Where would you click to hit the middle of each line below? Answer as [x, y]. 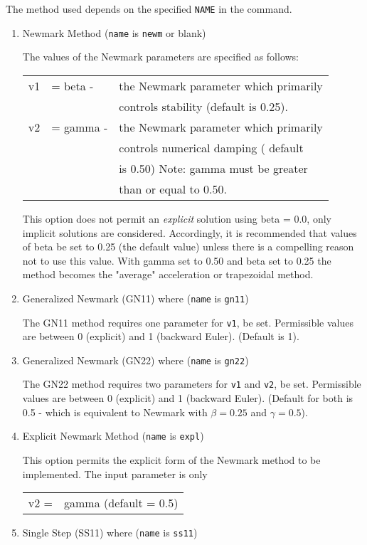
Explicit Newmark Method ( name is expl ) [113, 436]
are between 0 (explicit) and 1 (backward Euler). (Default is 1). [161, 336]
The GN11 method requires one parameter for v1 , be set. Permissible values [188, 322]
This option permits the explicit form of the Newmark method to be [171, 459]
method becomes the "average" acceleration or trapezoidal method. [168, 274]
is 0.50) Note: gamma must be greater [213, 168]
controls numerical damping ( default [211, 147]
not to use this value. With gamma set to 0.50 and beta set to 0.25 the [177, 260]
